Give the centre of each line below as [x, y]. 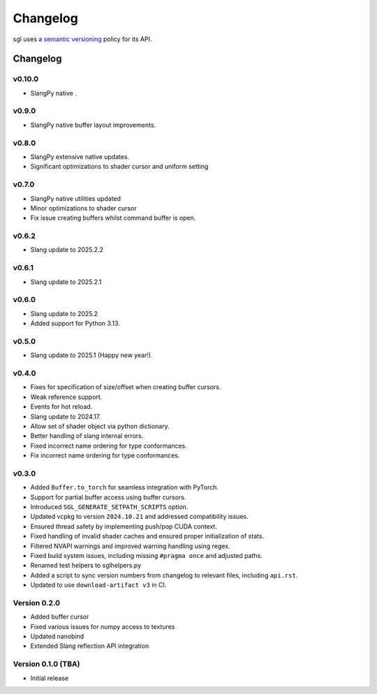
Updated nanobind [57, 636]
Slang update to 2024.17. [66, 416]
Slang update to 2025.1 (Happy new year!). [91, 355]
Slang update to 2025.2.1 [66, 282]
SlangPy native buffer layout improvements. [93, 125]
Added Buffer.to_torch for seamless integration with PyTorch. [125, 488]
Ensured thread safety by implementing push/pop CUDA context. [124, 526]
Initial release [50, 678]
